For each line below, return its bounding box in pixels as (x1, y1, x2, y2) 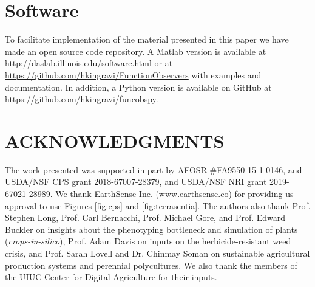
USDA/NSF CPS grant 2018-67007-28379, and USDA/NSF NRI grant (5, 175, 267, 188)
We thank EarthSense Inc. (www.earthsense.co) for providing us (55, 187, 294, 199)
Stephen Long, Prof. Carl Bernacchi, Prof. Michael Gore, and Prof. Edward (5, 211, 286, 224)
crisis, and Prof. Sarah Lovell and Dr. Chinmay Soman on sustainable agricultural (5, 246, 310, 259)
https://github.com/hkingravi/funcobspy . (5, 92, 158, 105)
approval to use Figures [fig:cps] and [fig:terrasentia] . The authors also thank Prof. (5, 199, 311, 212)
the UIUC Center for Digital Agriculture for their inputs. (5, 271, 217, 283)
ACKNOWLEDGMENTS (5, 128, 225, 153)
